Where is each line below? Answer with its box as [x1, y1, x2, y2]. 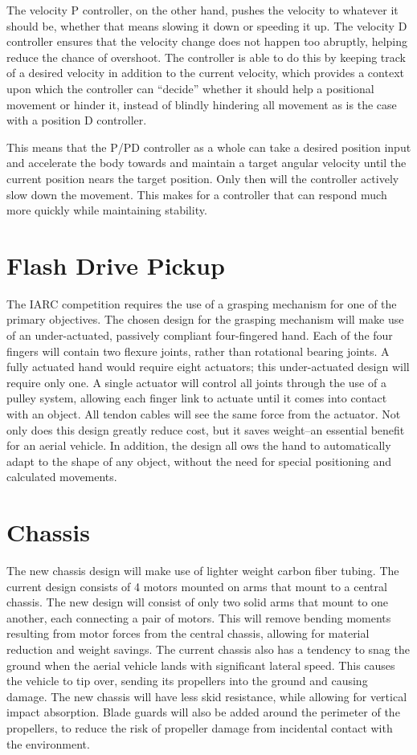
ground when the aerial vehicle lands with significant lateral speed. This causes [6, 656, 395, 673]
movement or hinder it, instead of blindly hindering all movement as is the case [6, 96, 397, 112]
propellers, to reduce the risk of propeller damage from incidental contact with [6, 720, 393, 737]
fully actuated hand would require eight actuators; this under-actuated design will [6, 358, 410, 375]
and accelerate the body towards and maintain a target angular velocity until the [6, 154, 407, 171]
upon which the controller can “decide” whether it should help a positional [6, 80, 374, 96]
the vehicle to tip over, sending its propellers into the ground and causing [6, 672, 368, 689]
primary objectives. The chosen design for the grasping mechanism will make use [6, 311, 404, 328]
